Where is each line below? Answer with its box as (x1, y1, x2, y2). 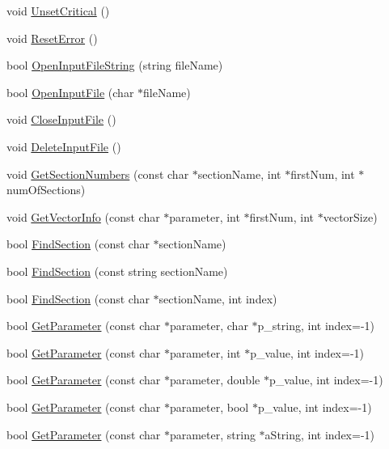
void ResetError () (6, 29, 98, 46)
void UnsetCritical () (6, 2, 110, 19)
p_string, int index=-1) (257, 317, 374, 334)
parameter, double (169, 371, 260, 388)
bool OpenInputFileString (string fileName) (6, 57, 223, 74)
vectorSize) (323, 208, 378, 225)
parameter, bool (169, 398, 249, 415)
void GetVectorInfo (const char (6, 208, 160, 225)
